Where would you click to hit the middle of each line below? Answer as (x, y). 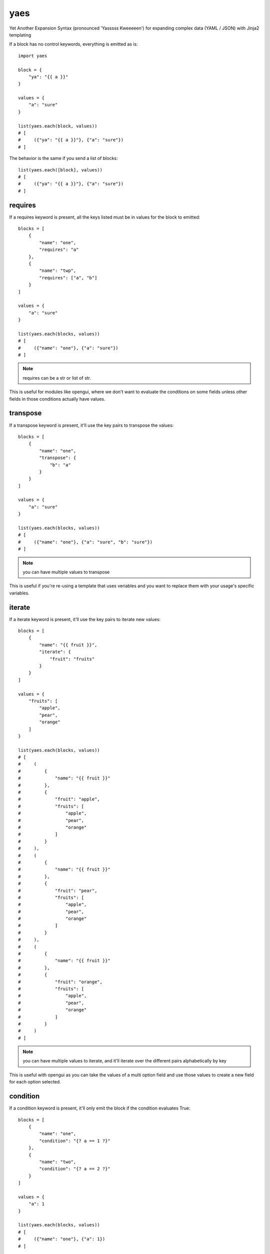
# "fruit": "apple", (59, 799)
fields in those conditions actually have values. (57, 399)
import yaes (33, 56)
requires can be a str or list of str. (57, 378)
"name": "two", (58, 1162)
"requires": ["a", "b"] (68, 278)
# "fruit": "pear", (58, 891)
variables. (19, 593)
